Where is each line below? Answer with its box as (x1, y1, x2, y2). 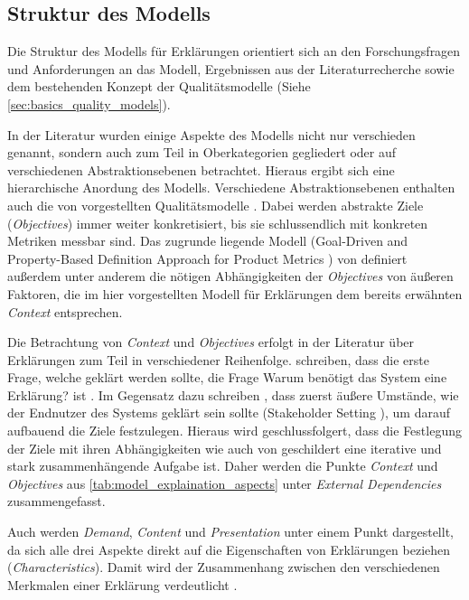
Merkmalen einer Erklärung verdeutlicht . (7, 575, 238, 594)
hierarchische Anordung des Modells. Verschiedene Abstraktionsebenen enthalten (7, 178, 455, 197)
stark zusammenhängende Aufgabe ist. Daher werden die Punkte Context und (7, 456, 438, 475)
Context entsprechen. (7, 302, 123, 321)
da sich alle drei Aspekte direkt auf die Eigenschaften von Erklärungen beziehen (7, 539, 451, 558)
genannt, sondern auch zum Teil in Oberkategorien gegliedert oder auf (7, 143, 397, 162)
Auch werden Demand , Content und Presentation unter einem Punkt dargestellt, (7, 522, 454, 541)
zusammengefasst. (7, 492, 106, 511)
